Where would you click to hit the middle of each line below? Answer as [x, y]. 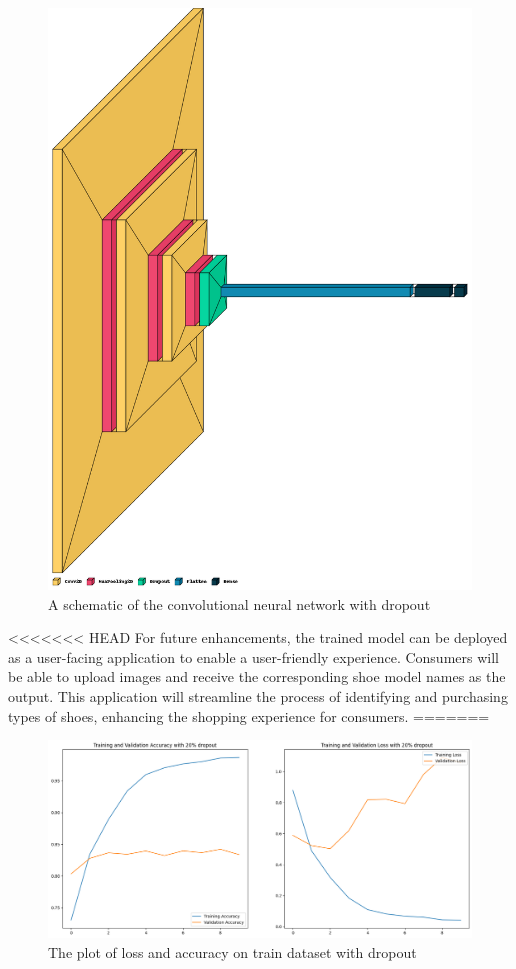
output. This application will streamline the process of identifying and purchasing [258, 695]
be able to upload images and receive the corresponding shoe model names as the [257, 676]
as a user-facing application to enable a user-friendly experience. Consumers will [253, 656]
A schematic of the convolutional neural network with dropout [239, 603]
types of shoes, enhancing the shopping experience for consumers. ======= [249, 715]
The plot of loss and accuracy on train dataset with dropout [232, 952]
